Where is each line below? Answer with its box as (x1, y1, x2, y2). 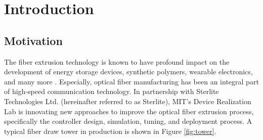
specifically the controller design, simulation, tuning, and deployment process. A (4, 116, 252, 126)
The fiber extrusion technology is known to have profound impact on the (4, 56, 230, 67)
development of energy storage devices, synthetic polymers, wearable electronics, (4, 66, 253, 77)
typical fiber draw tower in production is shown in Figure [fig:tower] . (4, 125, 216, 136)
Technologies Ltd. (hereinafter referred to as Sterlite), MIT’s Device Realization (4, 96, 251, 106)
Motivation (4, 32, 63, 48)
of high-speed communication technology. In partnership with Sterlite (4, 86, 219, 97)
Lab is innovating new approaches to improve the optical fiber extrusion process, (4, 106, 254, 116)
